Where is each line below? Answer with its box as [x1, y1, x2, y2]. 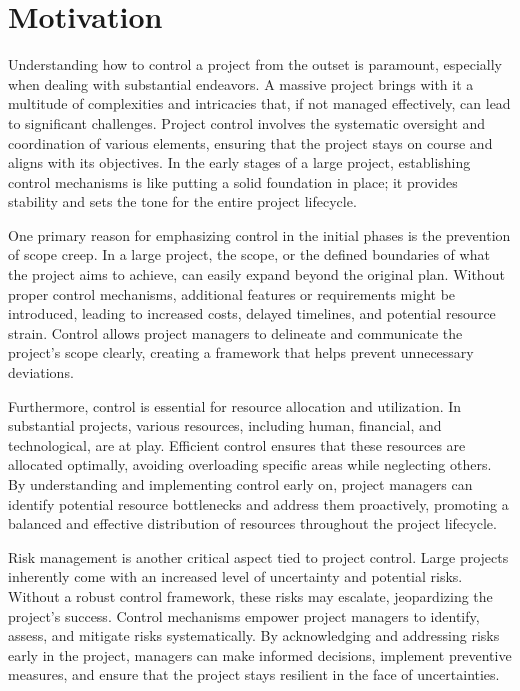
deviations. [8, 362, 74, 383]
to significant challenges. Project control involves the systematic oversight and [8, 112, 486, 133]
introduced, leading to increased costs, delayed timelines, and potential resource [8, 303, 496, 324]
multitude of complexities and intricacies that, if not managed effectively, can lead [8, 93, 511, 114]
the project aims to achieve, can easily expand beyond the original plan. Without [8, 264, 505, 285]
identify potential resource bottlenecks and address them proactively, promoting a [8, 493, 509, 514]
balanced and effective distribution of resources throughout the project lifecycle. [8, 513, 497, 534]
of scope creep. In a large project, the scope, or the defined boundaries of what [8, 244, 490, 265]
